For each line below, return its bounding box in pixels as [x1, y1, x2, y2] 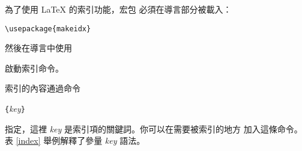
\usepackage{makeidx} [5, 24, 91, 33]
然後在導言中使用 [5, 42, 72, 54]
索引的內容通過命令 [5, 82, 80, 94]
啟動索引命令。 [5, 61, 64, 74]
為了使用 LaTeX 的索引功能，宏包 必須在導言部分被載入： [5, 3, 232, 15]
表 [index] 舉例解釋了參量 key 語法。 [5, 134, 145, 147]
